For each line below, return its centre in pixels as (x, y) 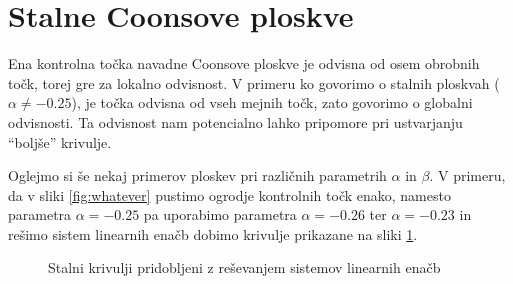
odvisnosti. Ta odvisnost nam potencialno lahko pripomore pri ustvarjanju (235, 121)
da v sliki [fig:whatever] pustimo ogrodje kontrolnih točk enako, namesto (229, 194)
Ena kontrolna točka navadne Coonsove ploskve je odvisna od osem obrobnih (244, 63)
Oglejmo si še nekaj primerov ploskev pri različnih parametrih (197, 175)
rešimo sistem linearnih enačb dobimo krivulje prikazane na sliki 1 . (213, 233)
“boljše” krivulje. (60, 141)
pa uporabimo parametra (220, 214)
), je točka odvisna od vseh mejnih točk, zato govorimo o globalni (272, 102)
